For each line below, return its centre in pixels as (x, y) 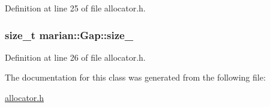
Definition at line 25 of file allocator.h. (75, 8)
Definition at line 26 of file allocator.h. (75, 57)
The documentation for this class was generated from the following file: (135, 77)
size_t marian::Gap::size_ (69, 35)
